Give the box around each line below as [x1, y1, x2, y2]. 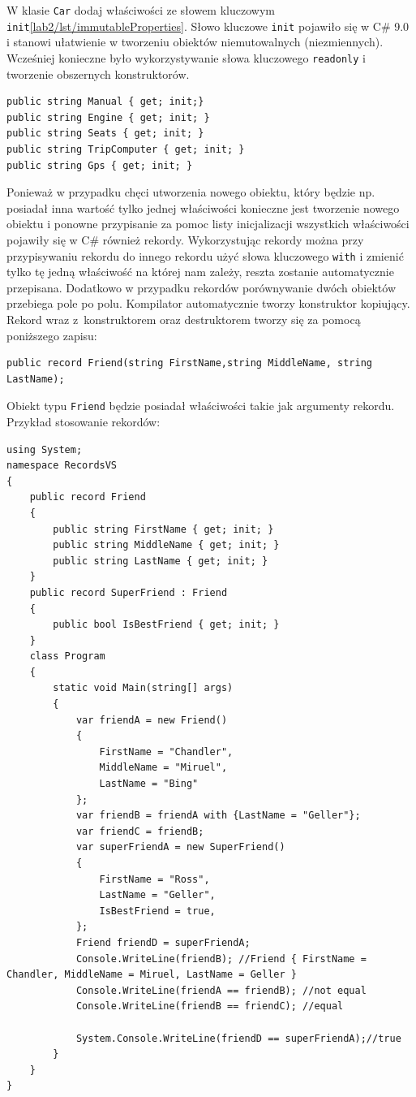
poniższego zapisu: [6, 326, 97, 343]
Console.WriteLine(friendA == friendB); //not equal [75, 984, 367, 996]
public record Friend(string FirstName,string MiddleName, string [6, 357, 373, 369]
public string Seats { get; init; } [6, 127, 204, 140]
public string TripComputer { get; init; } [6, 143, 245, 155]
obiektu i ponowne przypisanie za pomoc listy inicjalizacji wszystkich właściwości [6, 215, 410, 232]
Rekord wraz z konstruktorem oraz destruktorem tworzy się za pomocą [6, 310, 361, 327]
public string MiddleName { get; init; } [53, 539, 280, 551]
